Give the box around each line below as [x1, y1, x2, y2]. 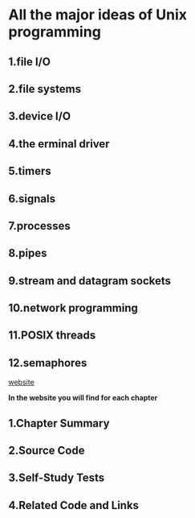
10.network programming [8, 301, 139, 315]
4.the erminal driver [8, 137, 110, 151]
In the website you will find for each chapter [8, 393, 158, 403]
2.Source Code [8, 444, 85, 458]
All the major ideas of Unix [8, 6, 187, 24]
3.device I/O [8, 110, 71, 123]
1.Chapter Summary [8, 416, 110, 430]
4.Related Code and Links [8, 498, 139, 512]
